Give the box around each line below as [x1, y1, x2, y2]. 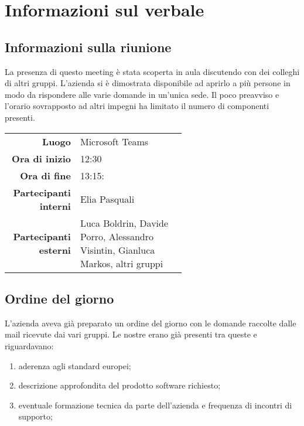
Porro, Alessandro [80, 229, 153, 243]
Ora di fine [20, 168, 71, 182]
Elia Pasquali [80, 192, 135, 206]
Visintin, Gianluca [80, 243, 155, 257]
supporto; [18, 410, 53, 422]
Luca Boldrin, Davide [80, 216, 169, 230]
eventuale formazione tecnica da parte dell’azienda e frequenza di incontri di [18, 398, 292, 411]
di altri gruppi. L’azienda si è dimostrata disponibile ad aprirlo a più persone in [5, 77, 291, 89]
